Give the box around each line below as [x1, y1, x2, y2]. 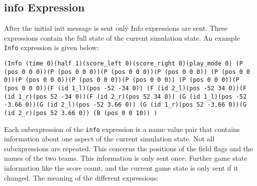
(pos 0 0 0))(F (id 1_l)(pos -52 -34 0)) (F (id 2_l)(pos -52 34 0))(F [4, 85, 247, 92]
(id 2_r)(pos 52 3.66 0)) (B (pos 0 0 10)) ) [4, 109, 157, 117]
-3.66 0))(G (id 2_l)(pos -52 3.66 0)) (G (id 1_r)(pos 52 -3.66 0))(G [4, 101, 247, 109]
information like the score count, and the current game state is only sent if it [4, 163, 239, 173]
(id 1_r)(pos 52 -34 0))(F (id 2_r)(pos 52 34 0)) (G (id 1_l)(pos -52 [4, 93, 247, 100]
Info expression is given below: [4, 42, 99, 53]
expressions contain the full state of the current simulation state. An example [4, 32, 240, 43]
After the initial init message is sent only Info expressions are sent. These [4, 23, 228, 33]
